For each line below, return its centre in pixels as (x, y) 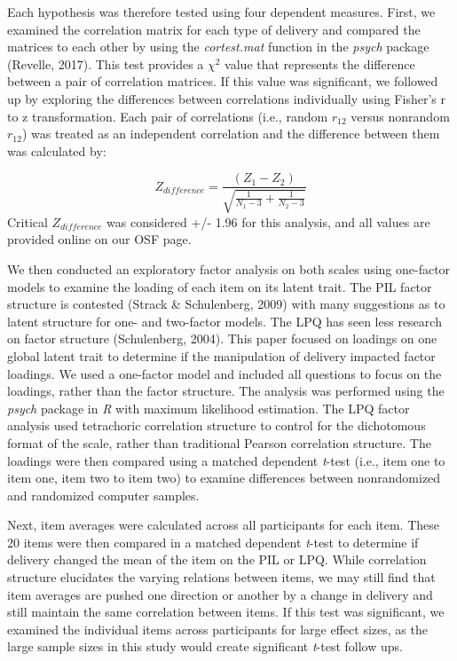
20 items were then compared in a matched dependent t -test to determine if (213, 542)
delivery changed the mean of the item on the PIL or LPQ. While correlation (217, 559)
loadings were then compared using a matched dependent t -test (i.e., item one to (226, 460)
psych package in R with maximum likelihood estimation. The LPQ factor (209, 408)
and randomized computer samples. (103, 495)
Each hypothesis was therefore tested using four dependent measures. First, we (221, 12)
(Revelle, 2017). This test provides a (106, 63)
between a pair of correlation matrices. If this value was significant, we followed (223, 81)
